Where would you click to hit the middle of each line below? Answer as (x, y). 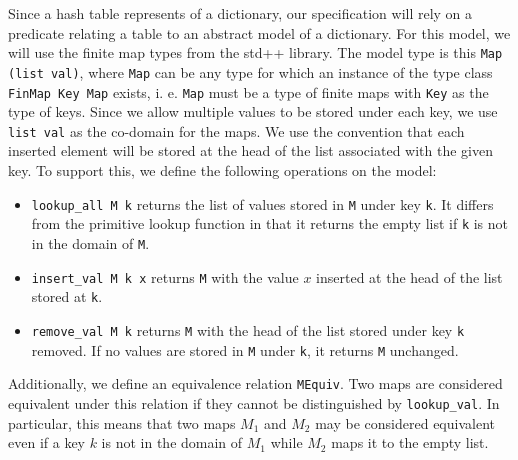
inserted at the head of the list (409, 276)
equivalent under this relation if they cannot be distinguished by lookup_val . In (254, 402)
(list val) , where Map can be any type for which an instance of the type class (250, 71)
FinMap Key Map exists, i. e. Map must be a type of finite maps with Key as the (248, 91)
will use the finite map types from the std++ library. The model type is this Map (255, 52)
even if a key (46, 442)
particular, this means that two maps (122, 422)
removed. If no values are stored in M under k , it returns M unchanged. (245, 349)
